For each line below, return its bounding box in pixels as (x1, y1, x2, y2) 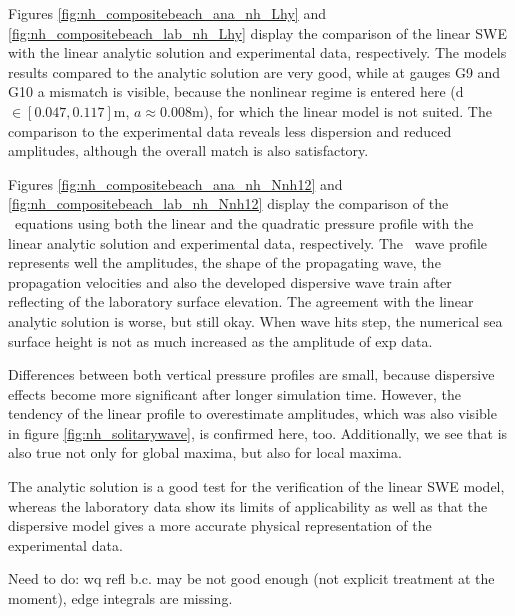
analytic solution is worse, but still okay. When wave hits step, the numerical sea (8, 310, 503, 331)
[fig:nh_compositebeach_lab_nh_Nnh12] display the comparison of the (8, 193, 449, 214)
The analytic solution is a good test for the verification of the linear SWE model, (8, 476, 505, 497)
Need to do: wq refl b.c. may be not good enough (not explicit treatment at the (8, 568, 495, 589)
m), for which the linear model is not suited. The (191, 100, 492, 121)
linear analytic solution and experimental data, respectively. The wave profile (8, 232, 488, 253)
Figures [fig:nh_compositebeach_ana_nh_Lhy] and (8, 3, 326, 23)
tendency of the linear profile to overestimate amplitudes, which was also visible (8, 403, 497, 424)
